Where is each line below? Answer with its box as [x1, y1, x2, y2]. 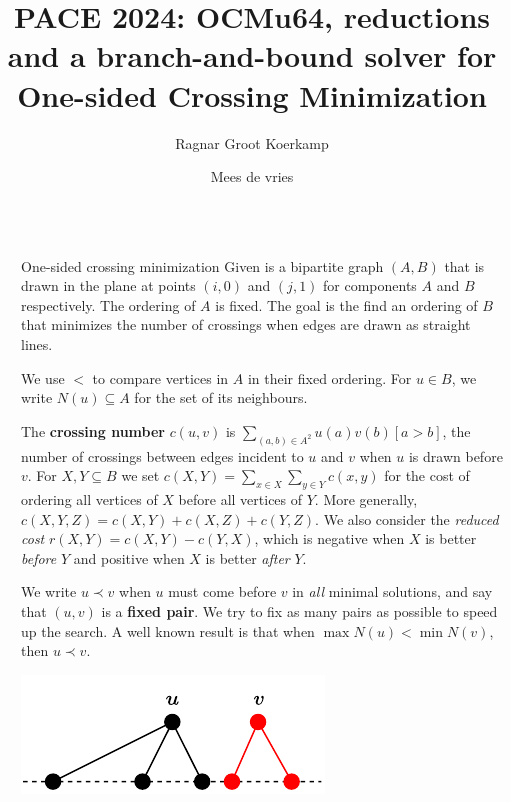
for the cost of [384, 465, 470, 486]
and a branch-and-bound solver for [7, 35, 497, 76]
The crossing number [21, 420, 165, 441]
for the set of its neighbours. [134, 387, 308, 408]
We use [21, 367, 65, 388]
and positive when [73, 547, 185, 568]
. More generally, [314, 489, 418, 510]
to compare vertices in [92, 367, 229, 388]
